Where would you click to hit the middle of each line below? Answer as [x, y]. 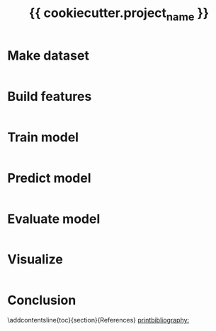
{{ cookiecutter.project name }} [119, 14]
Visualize [35, 260]
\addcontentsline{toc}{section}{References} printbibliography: [98, 320]
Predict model [49, 178]
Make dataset [49, 55]
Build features [50, 96]
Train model [43, 137]
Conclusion [42, 300]
